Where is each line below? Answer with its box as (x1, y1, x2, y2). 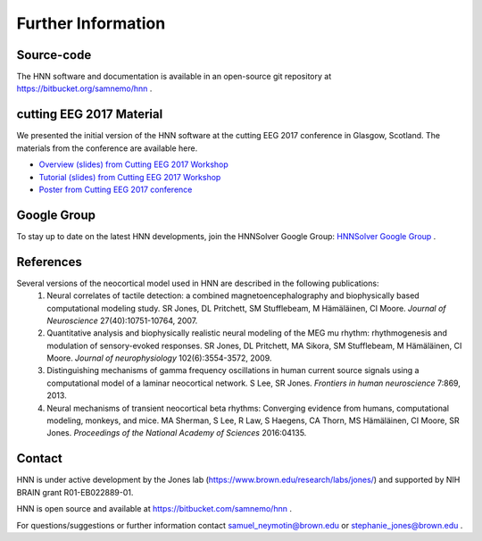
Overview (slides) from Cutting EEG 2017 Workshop (38, 159, 229, 170)
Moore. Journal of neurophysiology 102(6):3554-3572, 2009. (46, 353, 272, 363)
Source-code (16, 47, 92, 62)
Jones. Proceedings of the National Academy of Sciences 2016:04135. (46, 428, 307, 438)
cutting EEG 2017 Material (16, 107, 163, 122)
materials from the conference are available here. (16, 143, 198, 154)
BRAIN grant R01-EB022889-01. (16, 487, 134, 497)
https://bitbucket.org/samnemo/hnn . (16, 83, 153, 94)
